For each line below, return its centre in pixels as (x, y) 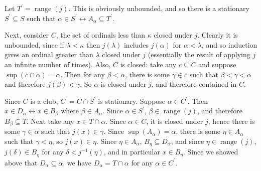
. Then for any (83, 74)
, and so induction (229, 44)
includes (136, 44)
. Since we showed (211, 152)
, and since (187, 141)
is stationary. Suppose (132, 101)
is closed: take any (148, 64)
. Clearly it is (218, 35)
